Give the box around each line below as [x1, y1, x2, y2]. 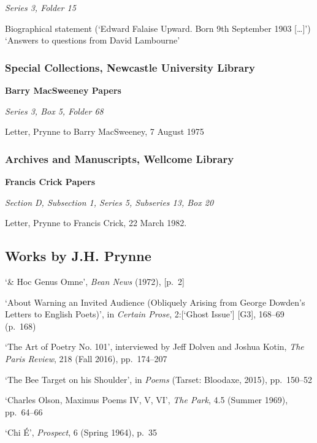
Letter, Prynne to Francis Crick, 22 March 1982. [5, 216, 187, 229]
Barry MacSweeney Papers [5, 84, 121, 96]
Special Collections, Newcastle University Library [5, 59, 255, 75]
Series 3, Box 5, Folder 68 [5, 104, 104, 117]
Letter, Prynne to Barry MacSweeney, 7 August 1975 [5, 125, 204, 138]
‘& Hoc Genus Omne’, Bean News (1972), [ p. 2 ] [5, 275, 185, 287]
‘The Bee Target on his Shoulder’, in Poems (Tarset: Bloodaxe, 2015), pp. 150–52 [5, 373, 313, 385]
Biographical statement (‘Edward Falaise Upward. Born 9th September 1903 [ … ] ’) [5, 21, 311, 34]
